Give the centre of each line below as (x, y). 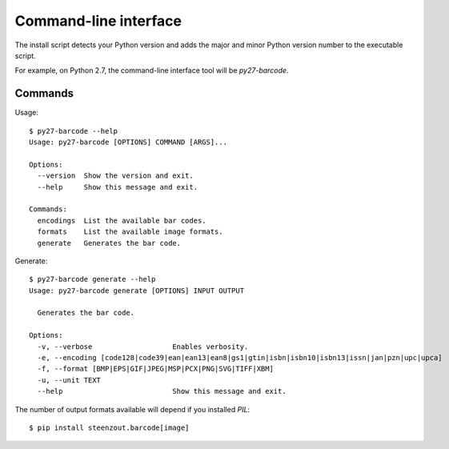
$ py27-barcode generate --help (92, 279)
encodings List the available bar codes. (122, 220)
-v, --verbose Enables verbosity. (143, 347)
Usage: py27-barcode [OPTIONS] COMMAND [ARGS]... (128, 142)
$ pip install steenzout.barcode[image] (109, 428)
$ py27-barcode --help (74, 131)
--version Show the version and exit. (115, 176)
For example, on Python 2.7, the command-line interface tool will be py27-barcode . (152, 70)
